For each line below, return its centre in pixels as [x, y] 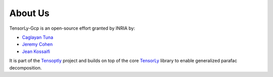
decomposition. [26, 67]
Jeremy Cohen [37, 44]
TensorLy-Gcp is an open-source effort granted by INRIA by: [72, 28]
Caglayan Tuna [38, 37]
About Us [30, 13]
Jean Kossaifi [36, 51]
